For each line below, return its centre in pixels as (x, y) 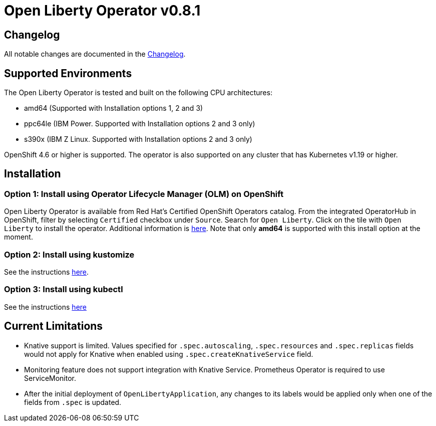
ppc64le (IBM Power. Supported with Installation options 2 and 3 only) (140, 124)
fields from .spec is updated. (73, 402)
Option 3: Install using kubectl (64, 289)
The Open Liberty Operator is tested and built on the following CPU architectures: (138, 93)
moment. (19, 237)
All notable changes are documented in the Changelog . (95, 54)
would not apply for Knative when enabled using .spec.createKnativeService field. (169, 354)
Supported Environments (68, 73)
